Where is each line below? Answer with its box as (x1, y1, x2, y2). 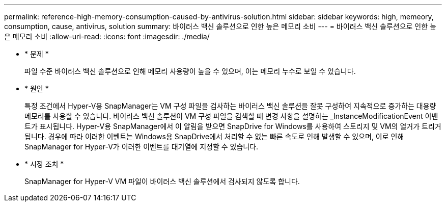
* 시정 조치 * (24, 160, 64, 168)
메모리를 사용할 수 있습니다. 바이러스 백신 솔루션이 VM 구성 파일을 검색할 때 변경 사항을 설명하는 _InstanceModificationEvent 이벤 (24, 112, 438, 120)
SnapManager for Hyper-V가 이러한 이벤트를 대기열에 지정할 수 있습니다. (24, 142, 259, 151)
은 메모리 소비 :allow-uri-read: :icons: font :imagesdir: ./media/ (4, 32, 210, 41)
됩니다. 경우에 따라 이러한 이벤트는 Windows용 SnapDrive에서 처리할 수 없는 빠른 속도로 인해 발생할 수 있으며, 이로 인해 (24, 132, 404, 141)
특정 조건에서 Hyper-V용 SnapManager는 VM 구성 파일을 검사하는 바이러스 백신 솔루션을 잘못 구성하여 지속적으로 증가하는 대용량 (24, 101, 436, 110)
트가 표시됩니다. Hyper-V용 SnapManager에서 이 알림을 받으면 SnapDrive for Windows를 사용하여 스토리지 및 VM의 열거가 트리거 (24, 122, 441, 131)
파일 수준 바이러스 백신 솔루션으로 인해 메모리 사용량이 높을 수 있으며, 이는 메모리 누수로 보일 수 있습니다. (24, 67, 356, 75)
